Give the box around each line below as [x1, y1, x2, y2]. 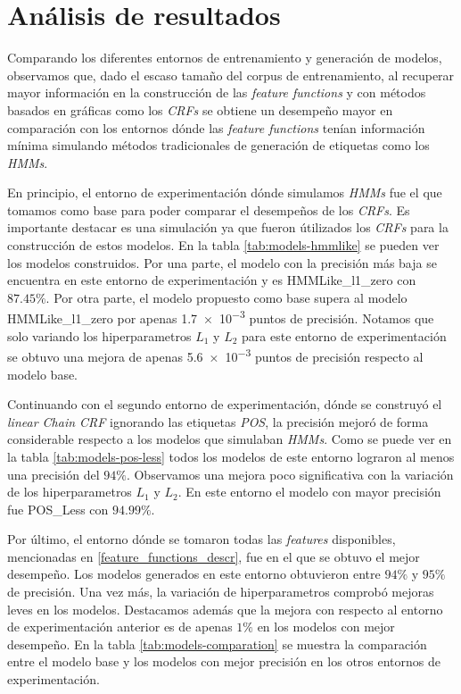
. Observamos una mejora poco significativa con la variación [126, 464, 454, 483]
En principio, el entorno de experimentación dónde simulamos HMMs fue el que [7, 183, 442, 202]
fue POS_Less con [7, 499, 109, 518]
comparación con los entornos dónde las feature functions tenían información [7, 118, 425, 137]
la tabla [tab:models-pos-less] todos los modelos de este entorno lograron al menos [7, 447, 455, 465]
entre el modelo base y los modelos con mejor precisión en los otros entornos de [7, 652, 440, 671]
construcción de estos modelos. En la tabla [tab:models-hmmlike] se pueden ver [7, 236, 440, 255]
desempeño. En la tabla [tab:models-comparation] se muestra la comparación [7, 634, 427, 653]
